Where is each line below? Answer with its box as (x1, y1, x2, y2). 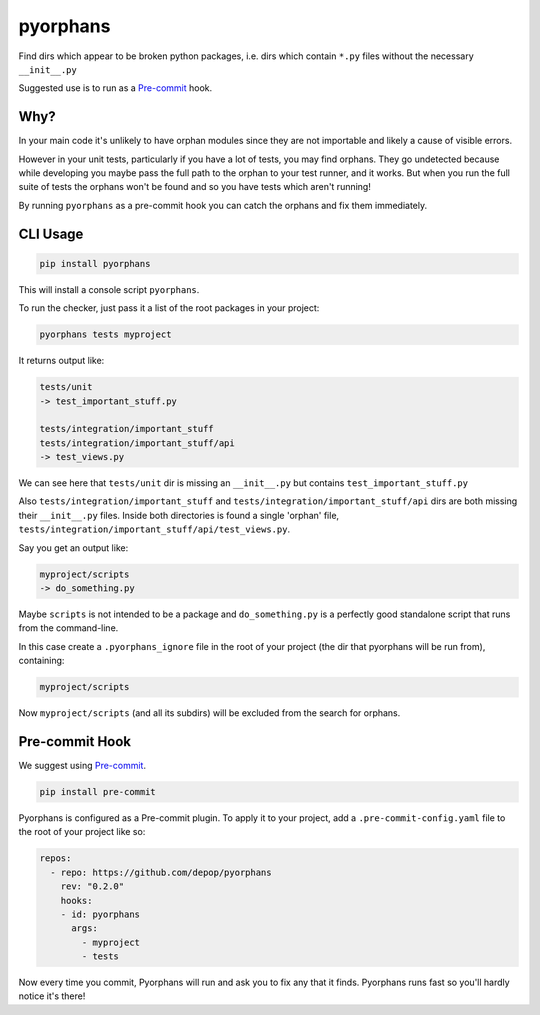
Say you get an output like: (18, 541, 129, 554)
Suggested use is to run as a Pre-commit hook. (18, 82, 213, 94)
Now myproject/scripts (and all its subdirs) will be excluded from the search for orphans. (18, 707, 401, 719)
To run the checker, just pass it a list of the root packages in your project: (18, 302, 320, 314)
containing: (18, 655, 65, 667)
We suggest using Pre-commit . (18, 760, 147, 772)
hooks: (60, 895, 93, 906)
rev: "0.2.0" (60, 881, 125, 892)
